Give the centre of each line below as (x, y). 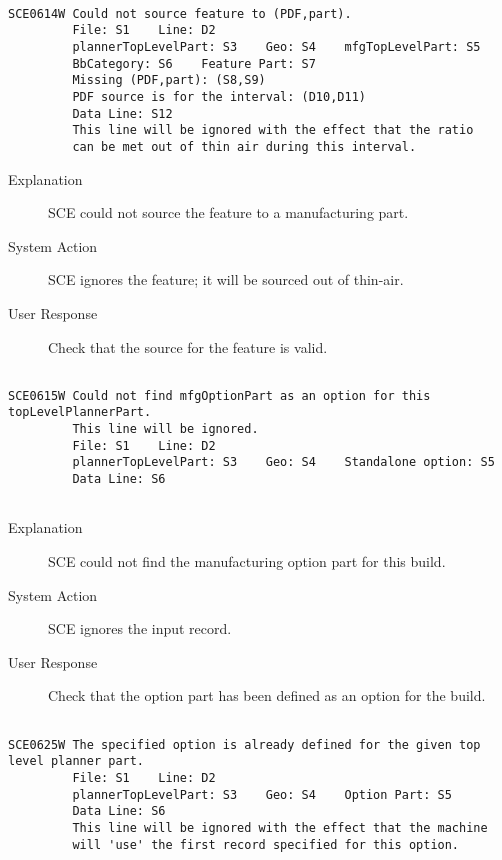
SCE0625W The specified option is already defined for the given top (244, 744)
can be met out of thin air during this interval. (244, 146)
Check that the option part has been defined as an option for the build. (267, 695)
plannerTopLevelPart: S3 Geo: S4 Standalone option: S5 (283, 462)
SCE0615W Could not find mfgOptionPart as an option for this (219, 395)
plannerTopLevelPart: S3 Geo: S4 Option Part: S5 (262, 794)
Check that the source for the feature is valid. (188, 346)
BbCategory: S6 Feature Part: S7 (194, 63)
